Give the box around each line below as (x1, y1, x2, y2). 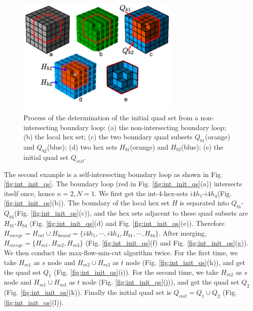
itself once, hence (4, 188, 55, 198)
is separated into (179, 198, 229, 208)
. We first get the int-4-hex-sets (94, 188, 188, 198)
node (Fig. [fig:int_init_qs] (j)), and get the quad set (82, 277, 239, 287)
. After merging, (158, 227, 207, 238)
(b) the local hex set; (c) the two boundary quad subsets (23, 132, 193, 142)
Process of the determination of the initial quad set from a (23, 112, 198, 122)
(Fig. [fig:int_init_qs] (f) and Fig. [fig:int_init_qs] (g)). (85, 237, 249, 247)
